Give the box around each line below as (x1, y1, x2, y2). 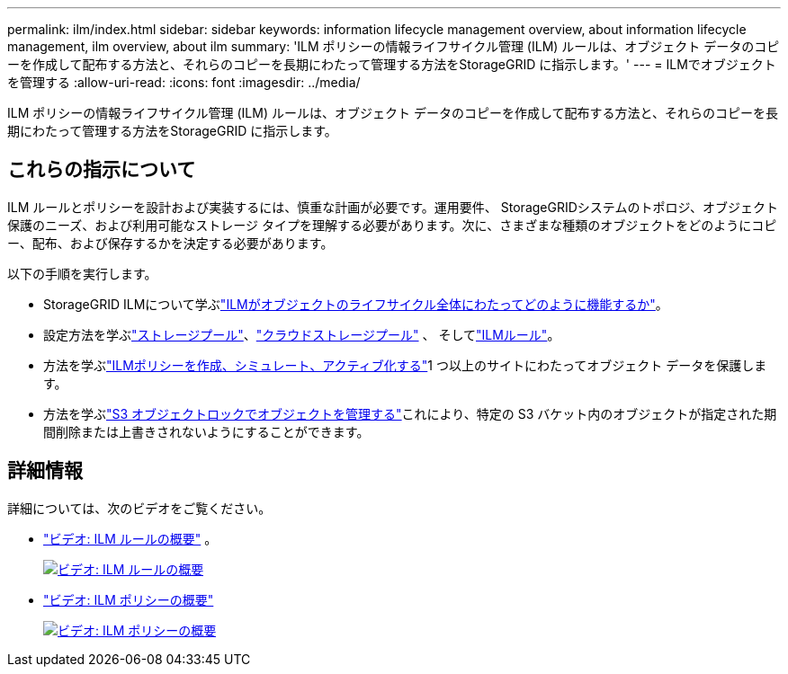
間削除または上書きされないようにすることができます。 (43, 423, 370, 439)
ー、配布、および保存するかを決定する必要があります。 (7, 235, 334, 251)
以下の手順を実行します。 (7, 265, 157, 281)
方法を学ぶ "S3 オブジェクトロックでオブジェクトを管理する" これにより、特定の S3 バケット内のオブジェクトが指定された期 (43, 405, 777, 421)
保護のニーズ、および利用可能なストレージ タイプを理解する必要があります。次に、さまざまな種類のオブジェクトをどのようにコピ (7, 217, 777, 233)
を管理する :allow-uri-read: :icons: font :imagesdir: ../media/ (7, 75, 361, 90)
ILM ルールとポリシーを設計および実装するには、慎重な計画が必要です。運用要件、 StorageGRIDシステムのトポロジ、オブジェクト (7, 199, 778, 215)
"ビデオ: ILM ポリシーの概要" (43, 591, 214, 607)
